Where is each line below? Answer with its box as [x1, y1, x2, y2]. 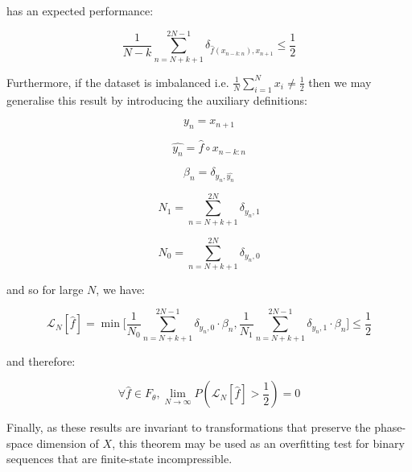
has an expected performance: [6, 2, 154, 19]
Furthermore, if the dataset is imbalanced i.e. [6, 73, 229, 90]
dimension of [36, 434, 99, 451]
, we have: [96, 280, 146, 297]
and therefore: [6, 352, 76, 369]
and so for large [6, 280, 84, 297]
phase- [374, 419, 406, 436]
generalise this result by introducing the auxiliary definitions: [6, 91, 307, 108]
